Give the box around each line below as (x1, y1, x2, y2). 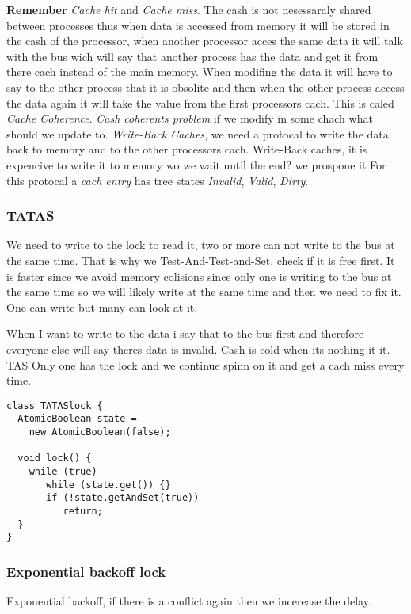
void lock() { (17, 453, 92, 464)
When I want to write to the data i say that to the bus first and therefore (6, 325, 364, 342)
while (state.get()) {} (46, 479, 171, 491)
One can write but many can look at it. (6, 298, 198, 315)
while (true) (29, 465, 97, 477)
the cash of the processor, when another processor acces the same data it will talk (6, 32, 403, 49)
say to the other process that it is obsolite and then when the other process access (6, 78, 405, 95)
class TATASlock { (6, 400, 103, 411)
